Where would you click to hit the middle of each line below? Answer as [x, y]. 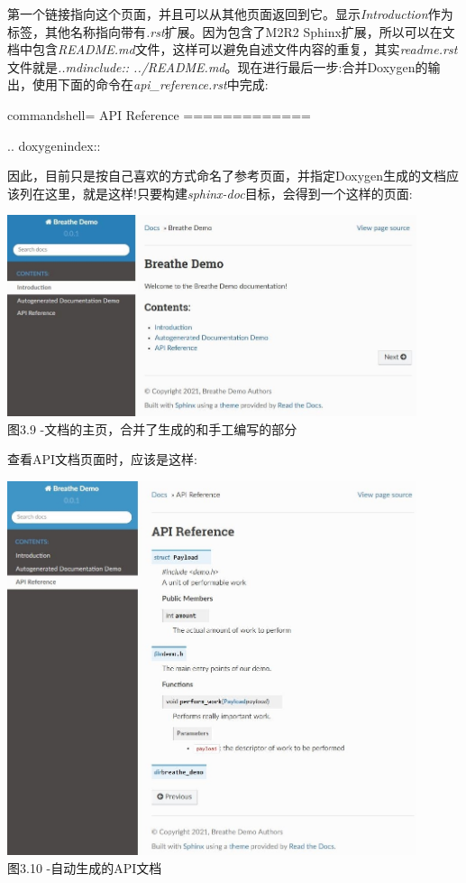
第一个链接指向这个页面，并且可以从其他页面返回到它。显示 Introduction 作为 [230, 14]
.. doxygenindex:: [54, 145]
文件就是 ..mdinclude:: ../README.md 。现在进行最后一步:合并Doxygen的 [218, 66]
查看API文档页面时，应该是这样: [102, 459]
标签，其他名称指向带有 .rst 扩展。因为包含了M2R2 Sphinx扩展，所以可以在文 [231, 31]
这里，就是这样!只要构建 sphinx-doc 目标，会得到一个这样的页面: [228, 193]
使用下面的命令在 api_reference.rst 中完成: [150, 84]
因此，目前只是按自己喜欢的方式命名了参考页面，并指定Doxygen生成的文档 [227, 176]
